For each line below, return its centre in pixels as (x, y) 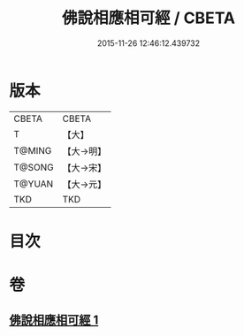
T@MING (33, 150)
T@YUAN (34, 184)
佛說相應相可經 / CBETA (149, 18)
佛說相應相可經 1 (54, 321)
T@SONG (34, 167)
